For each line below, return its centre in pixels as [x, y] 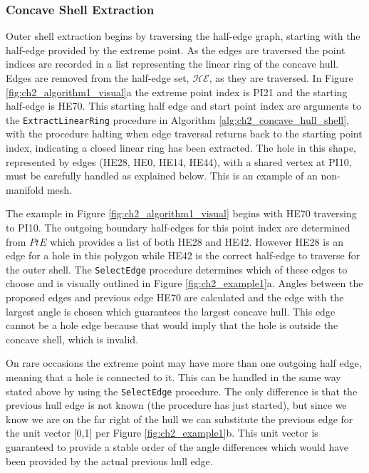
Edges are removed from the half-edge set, [98, 78]
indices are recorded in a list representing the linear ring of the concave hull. [172, 64]
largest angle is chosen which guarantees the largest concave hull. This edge [171, 311]
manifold [25, 189]
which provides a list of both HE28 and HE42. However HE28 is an [197, 241]
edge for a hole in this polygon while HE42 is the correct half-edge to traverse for [183, 255]
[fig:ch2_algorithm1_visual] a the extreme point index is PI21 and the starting [177, 92]
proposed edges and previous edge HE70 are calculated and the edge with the [175, 297]
